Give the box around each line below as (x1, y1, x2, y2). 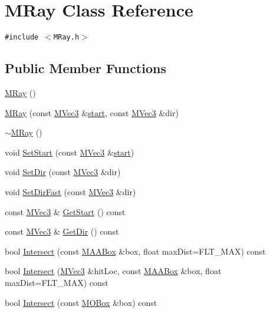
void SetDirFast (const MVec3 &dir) (5, 185, 136, 197)
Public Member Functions (5, 59, 166, 77)
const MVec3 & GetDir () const (5, 225, 119, 238)
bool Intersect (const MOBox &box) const (5, 296, 157, 308)
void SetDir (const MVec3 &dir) (5, 166, 121, 178)
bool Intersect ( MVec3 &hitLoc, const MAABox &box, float (5, 265, 222, 277)
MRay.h (54, 33, 80, 42)
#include (5, 33, 39, 42)
